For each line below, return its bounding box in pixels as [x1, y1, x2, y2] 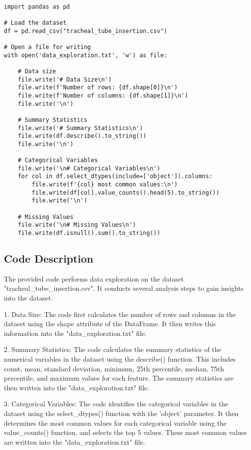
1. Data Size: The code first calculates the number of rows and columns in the [4, 309, 236, 319]
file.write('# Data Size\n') [17, 76, 112, 83]
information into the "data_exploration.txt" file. [4, 328, 147, 338]
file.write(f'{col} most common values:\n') [32, 181, 178, 188]
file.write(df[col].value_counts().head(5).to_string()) [32, 189, 219, 196]
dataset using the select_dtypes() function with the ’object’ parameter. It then [4, 408, 239, 418]
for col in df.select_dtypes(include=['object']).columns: [17, 173, 213, 180]
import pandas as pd [4, 3, 70, 10]
